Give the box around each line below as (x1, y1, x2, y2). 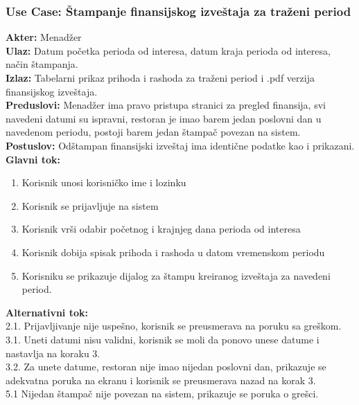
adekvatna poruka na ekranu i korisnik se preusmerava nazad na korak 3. (6, 372, 316, 387)
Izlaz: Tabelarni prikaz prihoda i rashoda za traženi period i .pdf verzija (6, 71, 315, 84)
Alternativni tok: (6, 305, 88, 319)
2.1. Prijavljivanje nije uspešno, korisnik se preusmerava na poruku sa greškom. (6, 318, 342, 333)
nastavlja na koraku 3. (6, 345, 100, 360)
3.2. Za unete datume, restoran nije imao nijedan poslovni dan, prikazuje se (6, 359, 326, 374)
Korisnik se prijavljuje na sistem (21, 198, 159, 213)
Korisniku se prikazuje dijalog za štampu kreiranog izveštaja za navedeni (21, 268, 331, 282)
